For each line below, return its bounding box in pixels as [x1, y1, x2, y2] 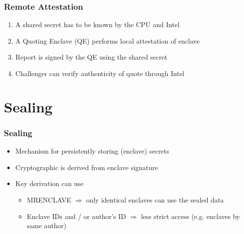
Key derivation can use [15, 178, 83, 188]
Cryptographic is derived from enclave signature [15, 162, 158, 172]
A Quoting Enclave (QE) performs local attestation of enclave [15, 35, 200, 46]
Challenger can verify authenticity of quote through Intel [15, 68, 185, 78]
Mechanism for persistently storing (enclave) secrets [15, 146, 169, 156]
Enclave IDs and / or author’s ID [27, 211, 126, 221]
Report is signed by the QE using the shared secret [15, 52, 167, 62]
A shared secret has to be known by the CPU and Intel [15, 19, 180, 30]
